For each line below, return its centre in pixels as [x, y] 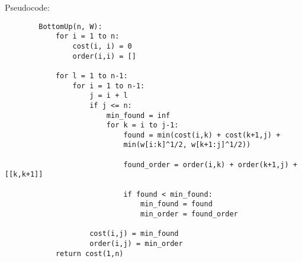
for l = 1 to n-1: [91, 76]
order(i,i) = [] [104, 56]
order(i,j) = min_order [136, 244]
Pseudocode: [27, 7]
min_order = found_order [189, 214]
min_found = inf [138, 115]
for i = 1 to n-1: [109, 86]
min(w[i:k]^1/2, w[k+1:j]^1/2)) [187, 145]
